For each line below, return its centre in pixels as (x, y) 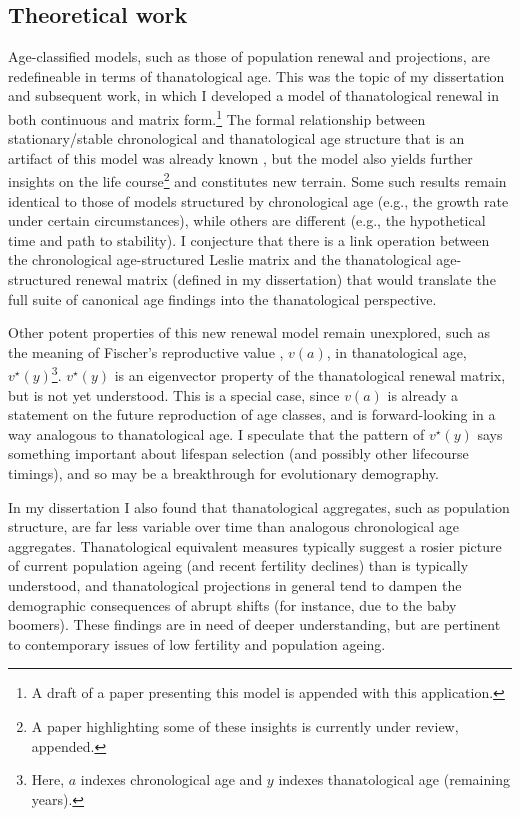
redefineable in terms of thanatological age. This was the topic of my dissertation (256, 75)
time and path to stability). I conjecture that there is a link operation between (249, 239)
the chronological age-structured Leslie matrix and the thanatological (220, 259)
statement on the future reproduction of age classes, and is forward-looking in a (252, 414)
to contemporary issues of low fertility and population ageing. (197, 643)
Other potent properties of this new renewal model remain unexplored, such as (249, 332)
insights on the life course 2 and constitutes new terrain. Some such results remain (257, 180)
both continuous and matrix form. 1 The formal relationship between (217, 117)
